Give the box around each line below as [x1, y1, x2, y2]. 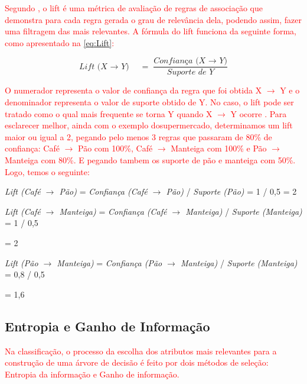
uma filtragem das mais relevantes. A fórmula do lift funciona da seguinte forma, [5, 25, 296, 37]
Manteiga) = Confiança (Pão [57, 256, 162, 269]
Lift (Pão [5, 256, 38, 269]
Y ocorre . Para [230, 107, 287, 120]
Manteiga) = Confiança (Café [59, 205, 167, 217]
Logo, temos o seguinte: [5, 165, 90, 178]
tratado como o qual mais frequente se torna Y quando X [5, 107, 213, 120]
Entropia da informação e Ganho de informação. [5, 367, 179, 380]
